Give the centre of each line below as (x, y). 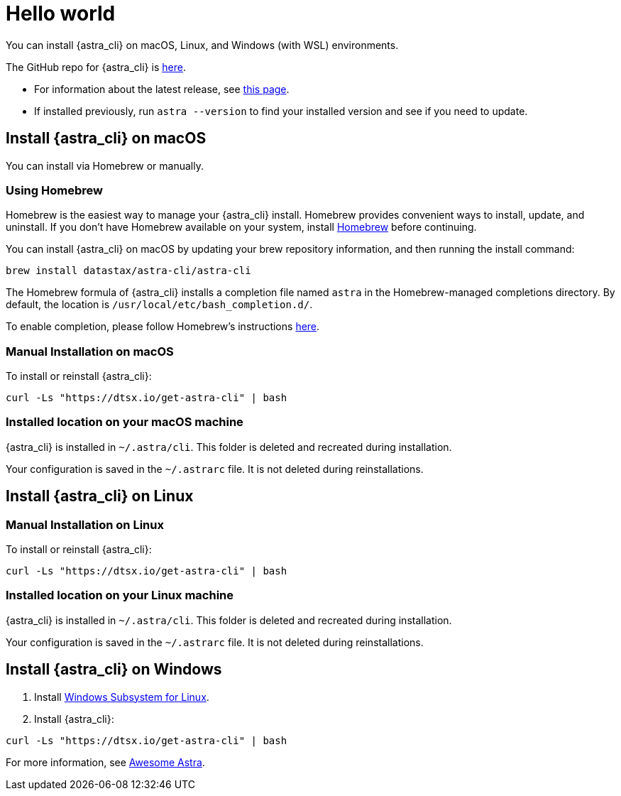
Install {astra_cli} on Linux (100, 496)
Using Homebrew (54, 190)
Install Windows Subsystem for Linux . (122, 697)
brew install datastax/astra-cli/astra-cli (128, 271)
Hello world (61, 13)
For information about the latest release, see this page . (162, 89)
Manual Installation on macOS (90, 351)
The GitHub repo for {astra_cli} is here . (96, 67)
